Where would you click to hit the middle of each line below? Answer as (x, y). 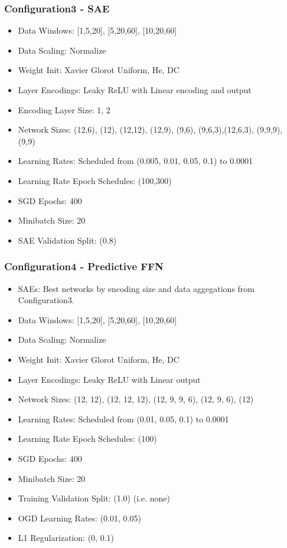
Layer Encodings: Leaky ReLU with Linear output (109, 379)
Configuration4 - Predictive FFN (84, 266)
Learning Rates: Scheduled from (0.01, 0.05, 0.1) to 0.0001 (123, 419)
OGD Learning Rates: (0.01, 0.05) (79, 518)
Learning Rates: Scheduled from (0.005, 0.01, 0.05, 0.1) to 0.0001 (136, 161)
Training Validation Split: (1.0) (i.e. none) (94, 498)
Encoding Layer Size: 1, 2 (64, 109)
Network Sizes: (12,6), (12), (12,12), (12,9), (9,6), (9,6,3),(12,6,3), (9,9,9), (150, 129)
